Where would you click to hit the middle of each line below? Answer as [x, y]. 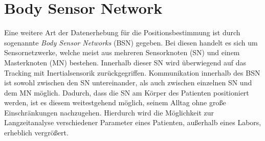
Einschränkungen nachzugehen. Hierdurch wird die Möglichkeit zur [109, 112]
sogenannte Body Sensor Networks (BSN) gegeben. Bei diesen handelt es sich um [131, 42]
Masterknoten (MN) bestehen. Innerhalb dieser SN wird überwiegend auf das [125, 62]
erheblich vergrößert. [36, 133]
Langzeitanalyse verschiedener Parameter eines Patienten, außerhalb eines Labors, [133, 122]
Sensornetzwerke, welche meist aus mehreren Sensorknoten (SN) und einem [122, 52]
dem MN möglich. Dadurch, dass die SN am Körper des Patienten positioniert [127, 92]
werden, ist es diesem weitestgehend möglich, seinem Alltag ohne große [115, 102]
